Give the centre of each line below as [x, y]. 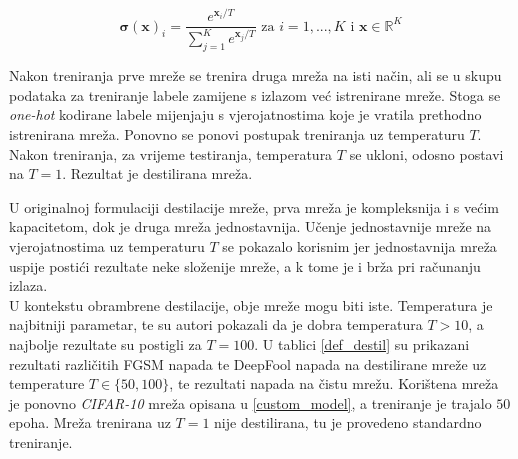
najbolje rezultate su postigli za [105, 344]
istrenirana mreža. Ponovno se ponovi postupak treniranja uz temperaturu [237, 134]
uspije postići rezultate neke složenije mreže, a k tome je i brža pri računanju [245, 265]
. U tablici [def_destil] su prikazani [362, 344]
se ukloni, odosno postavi [426, 153]
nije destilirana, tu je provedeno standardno [348, 422]
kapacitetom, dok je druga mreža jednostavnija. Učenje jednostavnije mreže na [250, 226]
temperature [47, 383]
